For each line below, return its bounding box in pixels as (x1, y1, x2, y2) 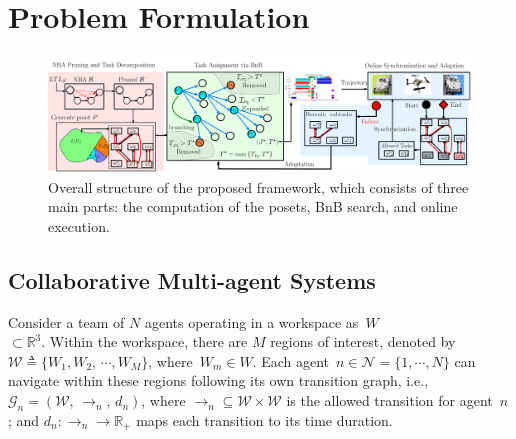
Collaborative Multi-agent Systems (8, 264, 376, 295)
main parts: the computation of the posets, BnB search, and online (48, 196, 458, 217)
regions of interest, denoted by (270, 331, 456, 352)
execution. (48, 215, 110, 236)
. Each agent (252, 350, 330, 371)
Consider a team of (8, 311, 125, 332)
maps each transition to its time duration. (136, 409, 393, 430)
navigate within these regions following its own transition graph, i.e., (8, 370, 429, 391)
